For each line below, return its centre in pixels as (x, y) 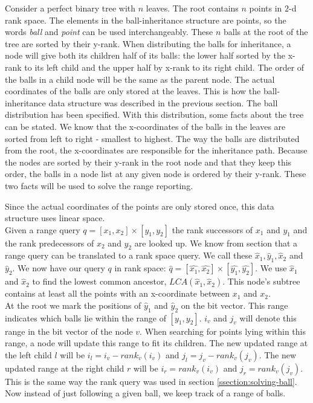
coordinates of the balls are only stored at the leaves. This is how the (133, 91)
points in (266, 8)
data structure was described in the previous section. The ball (163, 102)
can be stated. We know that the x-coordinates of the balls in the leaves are (145, 126)
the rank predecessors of (50, 243)
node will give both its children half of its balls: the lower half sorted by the (145, 55)
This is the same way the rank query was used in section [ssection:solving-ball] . (151, 381)
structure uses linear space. (55, 218)
